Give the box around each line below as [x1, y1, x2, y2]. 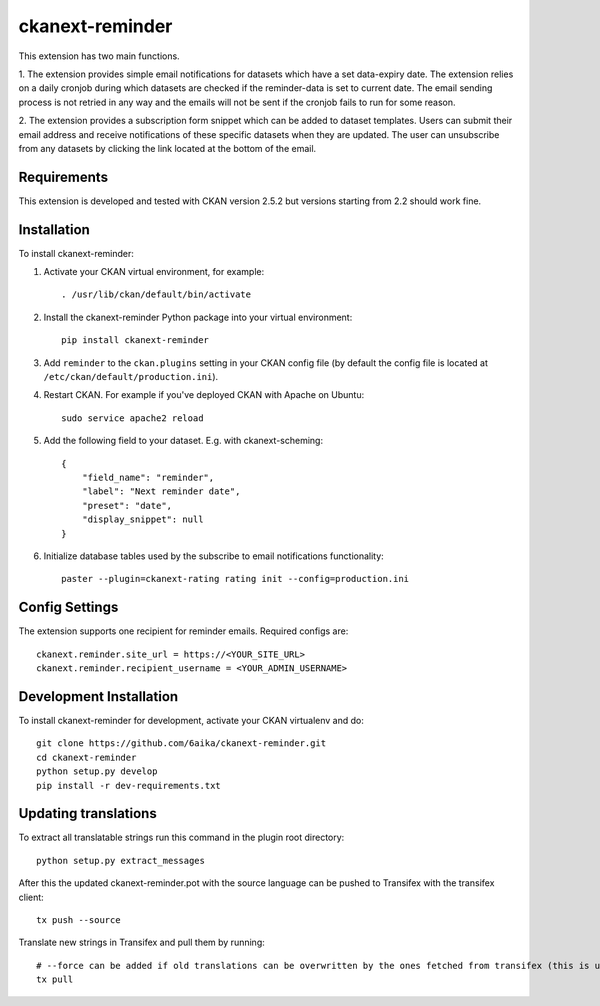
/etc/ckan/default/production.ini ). [43, 371, 219, 383]
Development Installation [18, 688, 179, 705]
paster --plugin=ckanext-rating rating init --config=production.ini [61, 573, 410, 585]
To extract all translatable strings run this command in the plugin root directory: [18, 831, 345, 844]
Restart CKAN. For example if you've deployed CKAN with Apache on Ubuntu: [43, 389, 365, 401]
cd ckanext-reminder [36, 751, 137, 763]
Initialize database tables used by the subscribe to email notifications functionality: [43, 550, 384, 562]
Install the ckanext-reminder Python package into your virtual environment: [43, 311, 353, 323]
